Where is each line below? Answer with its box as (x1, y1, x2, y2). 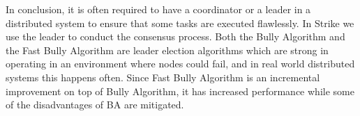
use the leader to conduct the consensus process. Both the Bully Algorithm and (6, 29, 345, 44)
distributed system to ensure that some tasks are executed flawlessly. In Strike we (6, 15, 354, 30)
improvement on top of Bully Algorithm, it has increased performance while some (6, 83, 354, 98)
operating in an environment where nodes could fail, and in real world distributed (6, 56, 355, 71)
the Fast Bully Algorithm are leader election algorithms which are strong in (6, 42, 329, 57)
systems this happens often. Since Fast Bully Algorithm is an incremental (6, 69, 320, 84)
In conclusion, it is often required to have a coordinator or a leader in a (6, 2, 311, 16)
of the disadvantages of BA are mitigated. (6, 97, 184, 112)
